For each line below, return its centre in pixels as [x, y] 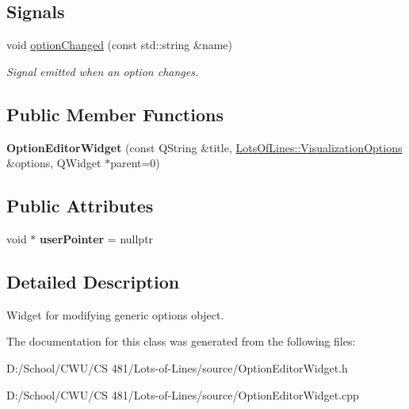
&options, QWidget [54, 163]
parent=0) [135, 163]
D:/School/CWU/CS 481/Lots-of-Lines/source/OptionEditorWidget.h [177, 367]
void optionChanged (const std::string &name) [119, 45]
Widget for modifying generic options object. [115, 314]
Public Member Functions [115, 114]
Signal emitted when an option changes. [103, 71]
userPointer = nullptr [97, 238]
